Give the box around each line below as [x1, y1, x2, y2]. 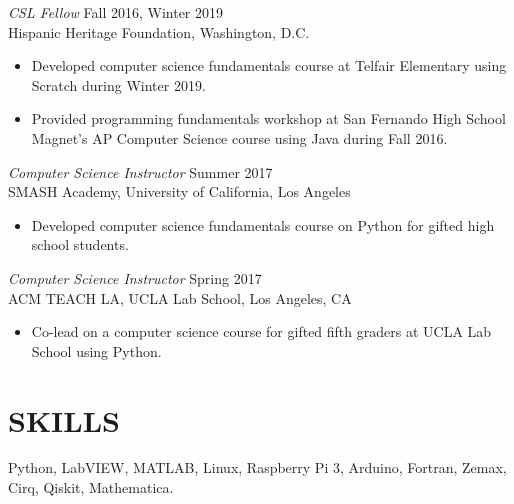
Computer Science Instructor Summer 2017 [8, 161, 273, 182]
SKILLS [8, 399, 120, 440]
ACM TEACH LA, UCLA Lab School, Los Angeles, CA [8, 287, 352, 308]
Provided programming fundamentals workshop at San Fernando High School [31, 108, 506, 129]
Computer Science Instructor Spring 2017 [8, 267, 262, 288]
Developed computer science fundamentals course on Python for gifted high [31, 214, 495, 235]
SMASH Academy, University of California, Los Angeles [8, 181, 351, 202]
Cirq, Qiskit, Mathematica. [8, 477, 174, 498]
